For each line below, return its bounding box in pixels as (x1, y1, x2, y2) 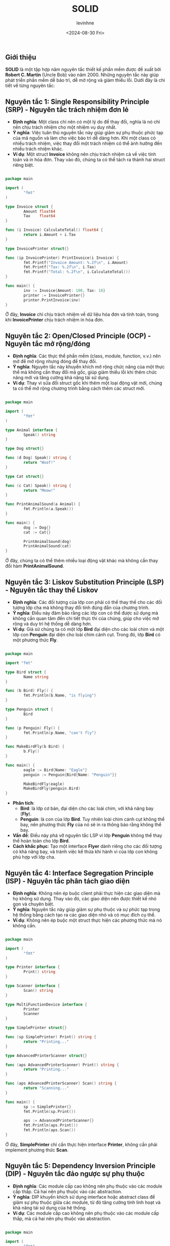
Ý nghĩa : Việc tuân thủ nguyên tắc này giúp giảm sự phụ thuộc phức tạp (12, 130, 163, 136)
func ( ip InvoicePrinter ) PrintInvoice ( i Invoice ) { (5, 255, 119, 260)
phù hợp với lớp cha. (12, 854, 56, 860)
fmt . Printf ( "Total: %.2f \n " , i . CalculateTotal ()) (23, 269, 130, 275)
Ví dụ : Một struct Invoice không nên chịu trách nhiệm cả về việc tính (12, 151, 156, 158)
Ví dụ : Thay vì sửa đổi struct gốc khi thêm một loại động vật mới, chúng (12, 380, 162, 386)
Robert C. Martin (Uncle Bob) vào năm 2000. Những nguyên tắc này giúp (5, 72, 159, 78)
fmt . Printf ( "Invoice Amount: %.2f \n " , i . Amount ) (23, 260, 128, 265)
